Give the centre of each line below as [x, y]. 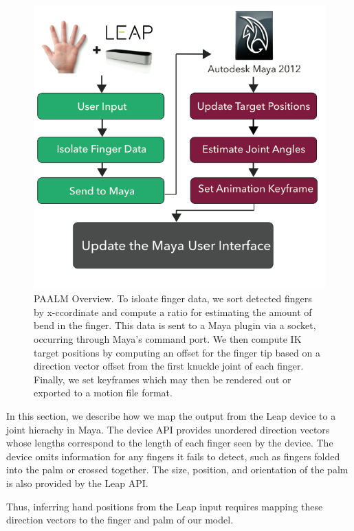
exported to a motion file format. [103, 393]
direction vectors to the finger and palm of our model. [120, 520]
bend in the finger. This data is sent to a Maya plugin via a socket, [175, 325]
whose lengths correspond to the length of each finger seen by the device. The [170, 443]
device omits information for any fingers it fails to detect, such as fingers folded [173, 456]
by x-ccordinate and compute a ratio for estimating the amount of [173, 312]
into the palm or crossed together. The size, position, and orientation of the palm [177, 470]
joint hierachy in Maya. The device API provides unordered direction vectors [168, 429]
